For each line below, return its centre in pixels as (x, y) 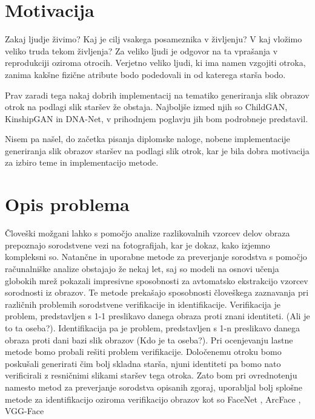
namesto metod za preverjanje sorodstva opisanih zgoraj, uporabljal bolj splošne (154, 387)
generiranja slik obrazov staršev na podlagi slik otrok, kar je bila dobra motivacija (157, 150)
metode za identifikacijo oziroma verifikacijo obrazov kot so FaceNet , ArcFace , (153, 399)
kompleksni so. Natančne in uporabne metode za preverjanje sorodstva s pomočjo (156, 257)
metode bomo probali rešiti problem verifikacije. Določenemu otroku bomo (143, 352)
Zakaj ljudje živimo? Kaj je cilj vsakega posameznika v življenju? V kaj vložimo (154, 39)
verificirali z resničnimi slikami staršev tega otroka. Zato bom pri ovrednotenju (151, 375)
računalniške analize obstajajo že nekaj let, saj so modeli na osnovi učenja (142, 268)
